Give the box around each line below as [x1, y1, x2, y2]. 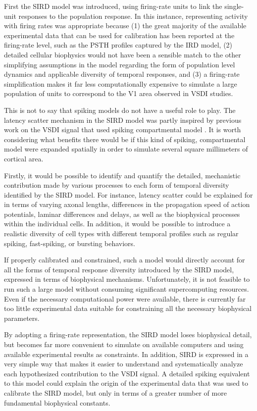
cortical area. [4, 153, 44, 163]
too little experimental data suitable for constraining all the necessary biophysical [4, 303, 252, 313]
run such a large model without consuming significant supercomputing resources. [4, 284, 249, 294]
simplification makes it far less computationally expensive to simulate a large [4, 78, 237, 89]
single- [224, 1, 244, 11]
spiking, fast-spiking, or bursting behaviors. [4, 238, 136, 248]
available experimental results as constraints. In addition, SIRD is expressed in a [4, 349, 249, 359]
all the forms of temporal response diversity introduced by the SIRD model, [4, 264, 234, 274]
